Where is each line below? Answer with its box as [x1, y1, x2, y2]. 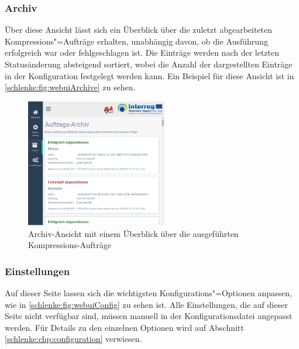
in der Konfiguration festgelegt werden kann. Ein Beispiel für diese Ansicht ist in [5, 69, 294, 82]
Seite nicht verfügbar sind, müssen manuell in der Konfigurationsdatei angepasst [5, 310, 293, 322]
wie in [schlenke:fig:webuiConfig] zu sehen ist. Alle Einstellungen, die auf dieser [5, 298, 288, 310]
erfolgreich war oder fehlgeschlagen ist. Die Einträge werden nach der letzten [5, 46, 280, 59]
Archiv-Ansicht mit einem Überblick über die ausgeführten [28, 227, 239, 239]
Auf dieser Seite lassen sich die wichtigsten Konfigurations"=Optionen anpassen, [5, 287, 292, 299]
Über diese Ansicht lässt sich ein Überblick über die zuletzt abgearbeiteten [5, 23, 273, 36]
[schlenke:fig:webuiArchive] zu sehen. [5, 81, 136, 93]
